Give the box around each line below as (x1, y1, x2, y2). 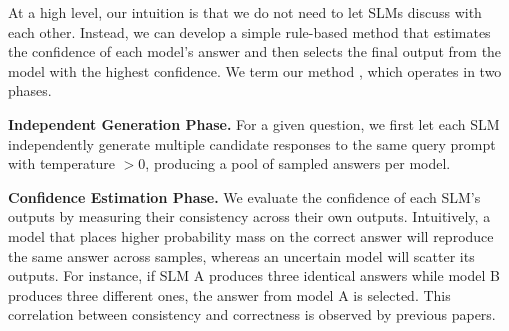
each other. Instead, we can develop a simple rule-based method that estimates (8, 21, 491, 42)
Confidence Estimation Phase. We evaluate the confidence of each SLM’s (8, 186, 481, 207)
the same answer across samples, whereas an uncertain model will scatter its (8, 245, 475, 266)
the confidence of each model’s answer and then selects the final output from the (8, 41, 502, 62)
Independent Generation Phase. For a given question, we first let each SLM (8, 113, 500, 134)
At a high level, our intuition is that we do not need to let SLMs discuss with (8, 2, 482, 22)
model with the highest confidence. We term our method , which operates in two (8, 60, 502, 81)
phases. (8, 80, 52, 101)
